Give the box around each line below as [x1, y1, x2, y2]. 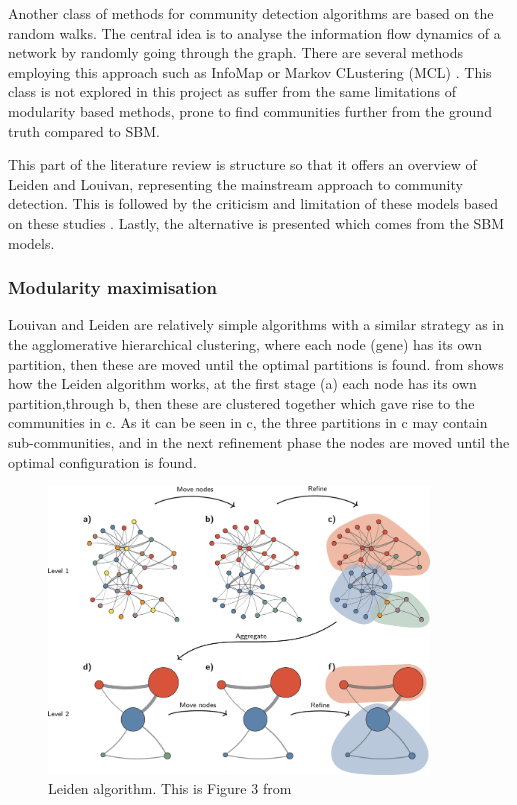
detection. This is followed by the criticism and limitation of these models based [8, 193, 499, 214]
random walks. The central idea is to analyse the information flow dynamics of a [8, 22, 501, 43]
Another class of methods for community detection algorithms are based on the [8, 3, 494, 23]
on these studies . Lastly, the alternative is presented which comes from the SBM [8, 212, 505, 233]
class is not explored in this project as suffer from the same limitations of [8, 81, 456, 102]
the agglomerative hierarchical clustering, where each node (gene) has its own [8, 333, 483, 354]
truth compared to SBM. [8, 120, 160, 141]
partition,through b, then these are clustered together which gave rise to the [8, 392, 475, 413]
